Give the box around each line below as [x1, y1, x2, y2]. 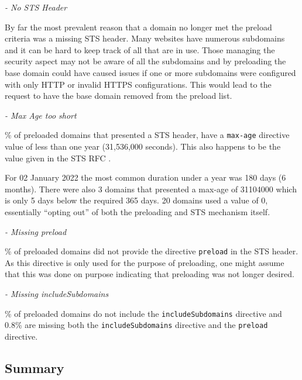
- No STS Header [5, 1, 67, 13]
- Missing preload [5, 225, 67, 237]
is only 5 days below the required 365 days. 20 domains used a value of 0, [5, 194, 268, 206]
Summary [5, 358, 64, 376]
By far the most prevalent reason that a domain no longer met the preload [5, 20, 272, 33]
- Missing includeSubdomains [5, 288, 109, 299]
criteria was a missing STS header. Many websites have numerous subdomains [5, 32, 285, 44]
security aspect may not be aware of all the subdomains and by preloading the [5, 55, 286, 67]
